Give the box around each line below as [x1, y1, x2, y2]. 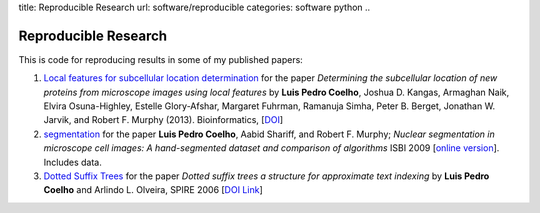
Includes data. [43, 156, 102, 168]
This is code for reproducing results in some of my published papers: [18, 53, 304, 65]
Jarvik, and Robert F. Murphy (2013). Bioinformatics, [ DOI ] [43, 114, 284, 126]
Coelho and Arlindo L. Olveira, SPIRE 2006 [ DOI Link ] [43, 184, 264, 196]
